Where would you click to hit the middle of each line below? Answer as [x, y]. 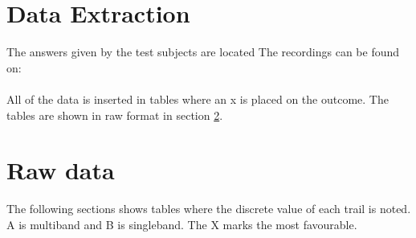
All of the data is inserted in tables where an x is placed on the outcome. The [198, 98]
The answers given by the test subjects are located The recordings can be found [203, 52]
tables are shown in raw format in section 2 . [115, 115]
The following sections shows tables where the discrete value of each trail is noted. [209, 209]
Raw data [61, 170]
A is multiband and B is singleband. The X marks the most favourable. [182, 224]
